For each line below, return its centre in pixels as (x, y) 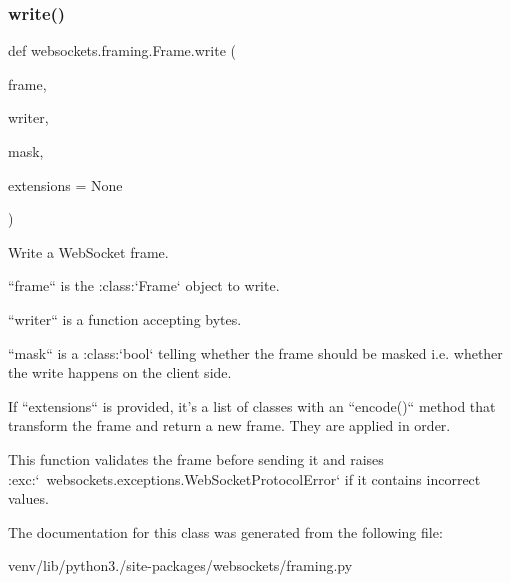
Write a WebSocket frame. (88, 251)
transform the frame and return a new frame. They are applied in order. (229, 425)
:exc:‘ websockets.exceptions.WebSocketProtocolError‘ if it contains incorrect (244, 478)
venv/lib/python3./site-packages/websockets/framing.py (180, 565)
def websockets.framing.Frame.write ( (122, 50)
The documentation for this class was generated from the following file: (225, 531)
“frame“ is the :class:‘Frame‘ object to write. (144, 285)
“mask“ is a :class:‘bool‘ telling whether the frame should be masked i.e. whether (255, 352)
